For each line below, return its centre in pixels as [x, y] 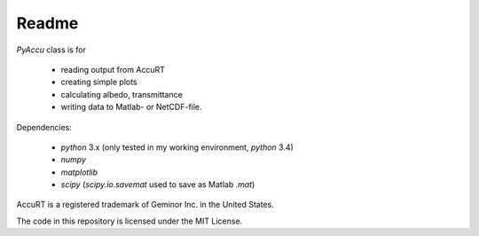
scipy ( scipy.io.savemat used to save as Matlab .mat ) [158, 185]
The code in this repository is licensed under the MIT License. [130, 221]
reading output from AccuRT [113, 69]
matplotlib [79, 172]
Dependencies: [44, 127]
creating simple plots [99, 82]
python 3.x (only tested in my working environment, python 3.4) [177, 147]
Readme [47, 23]
